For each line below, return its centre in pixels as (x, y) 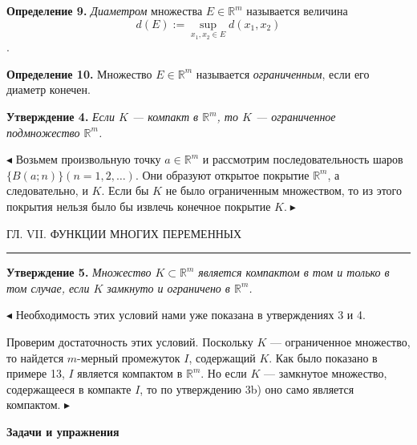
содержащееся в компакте (69, 388)
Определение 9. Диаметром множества (105, 10)
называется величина (297, 10)
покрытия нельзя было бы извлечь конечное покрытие (139, 206)
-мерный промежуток (129, 357)
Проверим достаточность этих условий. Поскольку (130, 341)
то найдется (35, 357)
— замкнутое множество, (326, 373)
